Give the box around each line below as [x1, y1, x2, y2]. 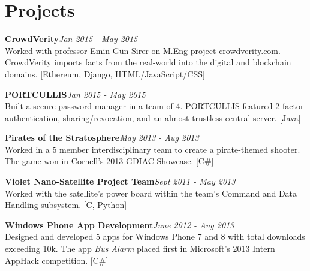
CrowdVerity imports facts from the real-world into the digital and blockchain [5, 56, 291, 68]
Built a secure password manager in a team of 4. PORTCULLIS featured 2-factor [5, 100, 304, 112]
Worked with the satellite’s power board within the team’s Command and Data [5, 186, 297, 199]
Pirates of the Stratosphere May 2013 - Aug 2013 [5, 131, 199, 144]
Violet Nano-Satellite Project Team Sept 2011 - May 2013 [5, 175, 236, 188]
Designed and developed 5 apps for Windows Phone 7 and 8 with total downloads [5, 230, 305, 243]
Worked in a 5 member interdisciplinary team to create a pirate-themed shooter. [5, 143, 300, 155]
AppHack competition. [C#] [5, 254, 109, 266]
